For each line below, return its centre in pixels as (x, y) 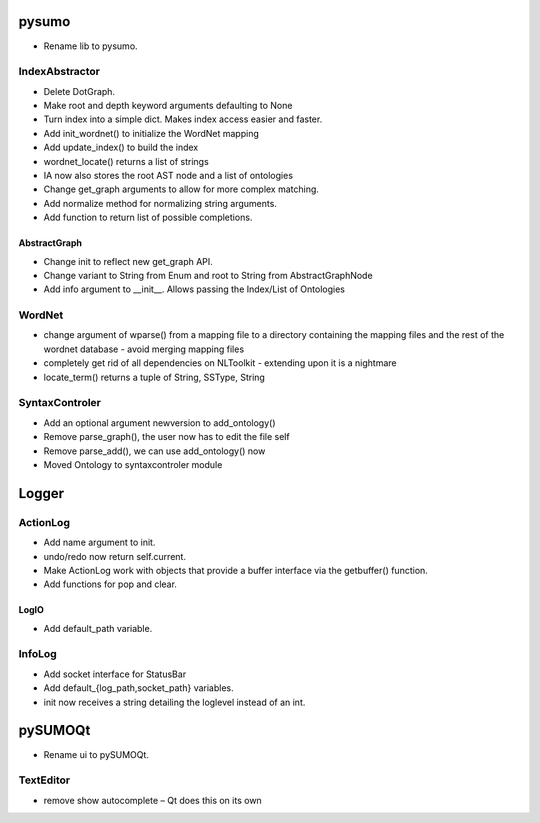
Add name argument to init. (99, 542)
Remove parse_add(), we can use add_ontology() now (154, 451)
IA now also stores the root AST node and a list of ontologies (168, 175)
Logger (41, 493)
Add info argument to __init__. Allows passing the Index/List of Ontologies (194, 289)
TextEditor (44, 780)
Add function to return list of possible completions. (148, 217)
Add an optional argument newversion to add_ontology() (159, 422)
